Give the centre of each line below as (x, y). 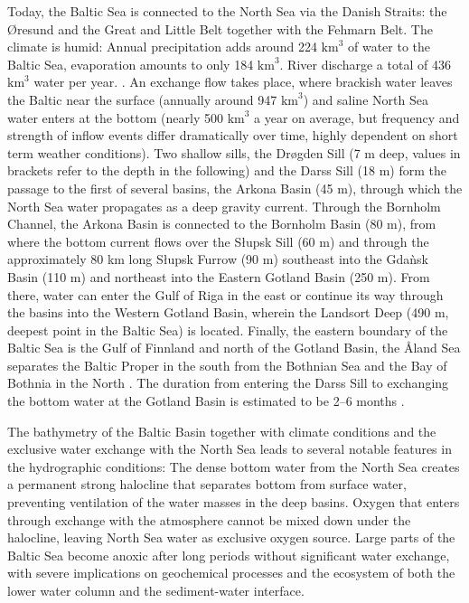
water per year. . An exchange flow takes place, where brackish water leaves (243, 82)
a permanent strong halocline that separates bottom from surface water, (207, 484)
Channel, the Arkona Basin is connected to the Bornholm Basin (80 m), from (222, 224)
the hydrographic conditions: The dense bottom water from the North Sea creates (234, 466)
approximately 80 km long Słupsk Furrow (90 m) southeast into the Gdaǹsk (218, 259)
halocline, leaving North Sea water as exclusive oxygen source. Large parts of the (231, 537)
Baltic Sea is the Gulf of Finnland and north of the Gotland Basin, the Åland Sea (234, 348)
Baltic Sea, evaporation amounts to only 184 (131, 64)
